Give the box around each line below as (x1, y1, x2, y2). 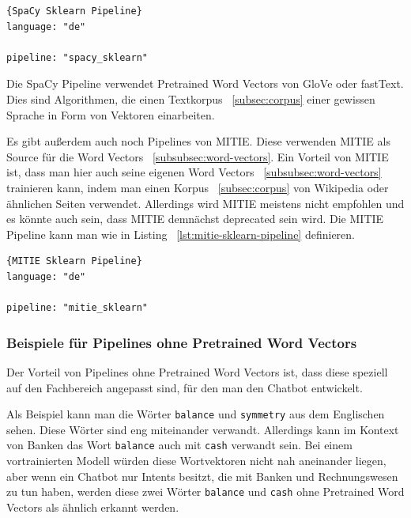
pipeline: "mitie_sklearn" (6, 302, 148, 314)
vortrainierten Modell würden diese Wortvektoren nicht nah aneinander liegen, (6, 452, 386, 468)
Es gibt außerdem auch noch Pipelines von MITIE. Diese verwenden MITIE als (6, 133, 390, 149)
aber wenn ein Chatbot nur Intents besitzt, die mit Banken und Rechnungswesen (6, 467, 398, 484)
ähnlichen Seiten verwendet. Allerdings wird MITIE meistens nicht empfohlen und (6, 195, 405, 211)
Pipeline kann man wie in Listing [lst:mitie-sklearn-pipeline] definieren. (6, 225, 355, 242)
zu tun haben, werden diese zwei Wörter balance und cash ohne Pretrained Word (6, 483, 405, 500)
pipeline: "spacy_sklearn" (6, 51, 148, 63)
